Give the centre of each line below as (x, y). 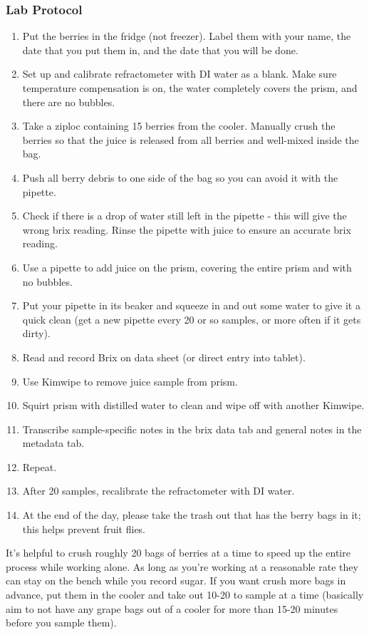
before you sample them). (61, 623)
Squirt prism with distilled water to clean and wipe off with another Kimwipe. (193, 405)
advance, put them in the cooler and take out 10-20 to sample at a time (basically (185, 595)
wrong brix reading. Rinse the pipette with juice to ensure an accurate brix (187, 229)
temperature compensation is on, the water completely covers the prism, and (190, 88)
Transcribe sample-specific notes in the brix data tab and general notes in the (192, 429)
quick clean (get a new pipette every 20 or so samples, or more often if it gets (192, 319)
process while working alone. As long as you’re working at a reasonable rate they (182, 566)
